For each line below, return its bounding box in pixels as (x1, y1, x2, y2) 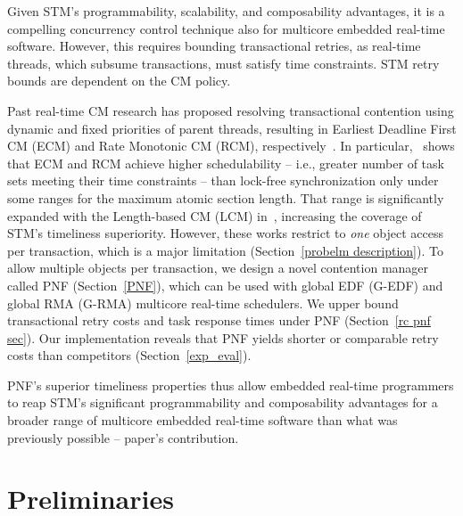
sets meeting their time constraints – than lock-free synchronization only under (7, 171, 439, 190)
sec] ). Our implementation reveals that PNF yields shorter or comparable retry (7, 328, 439, 347)
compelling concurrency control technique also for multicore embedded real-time (7, 19, 445, 37)
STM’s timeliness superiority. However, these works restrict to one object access (7, 224, 443, 242)
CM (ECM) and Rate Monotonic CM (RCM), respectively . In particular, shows (7, 136, 455, 155)
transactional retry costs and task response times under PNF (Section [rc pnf (7, 311, 431, 330)
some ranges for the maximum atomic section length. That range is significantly (7, 188, 444, 207)
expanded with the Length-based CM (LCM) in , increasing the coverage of (7, 206, 422, 225)
